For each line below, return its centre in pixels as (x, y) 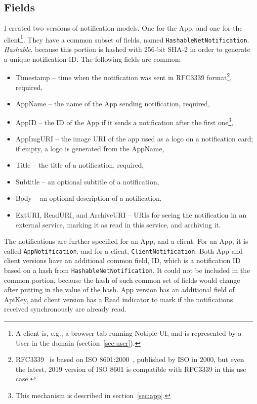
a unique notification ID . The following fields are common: (92, 59)
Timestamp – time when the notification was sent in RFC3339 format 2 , (124, 76)
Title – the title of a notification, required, (80, 165)
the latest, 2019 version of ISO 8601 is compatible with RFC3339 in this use (131, 369)
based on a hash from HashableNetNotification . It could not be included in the (127, 270)
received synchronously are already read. (65, 309)
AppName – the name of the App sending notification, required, (113, 104)
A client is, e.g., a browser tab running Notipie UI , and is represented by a (128, 333)
